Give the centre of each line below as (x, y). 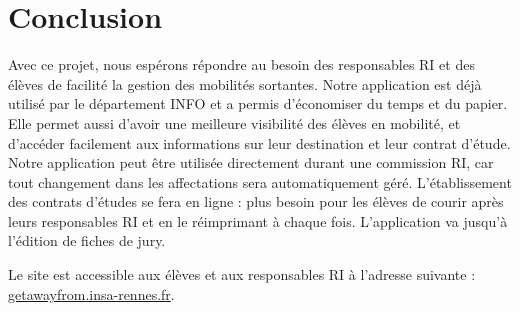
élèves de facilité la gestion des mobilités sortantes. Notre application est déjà (245, 83)
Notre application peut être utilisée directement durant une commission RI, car (251, 162)
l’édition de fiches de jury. (87, 240)
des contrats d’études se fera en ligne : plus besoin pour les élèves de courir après (256, 201)
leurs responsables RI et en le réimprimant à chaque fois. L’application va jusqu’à (258, 220)
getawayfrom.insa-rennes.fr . (91, 293)
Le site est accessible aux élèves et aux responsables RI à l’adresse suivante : (242, 274)
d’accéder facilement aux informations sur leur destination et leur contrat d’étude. (259, 142)
